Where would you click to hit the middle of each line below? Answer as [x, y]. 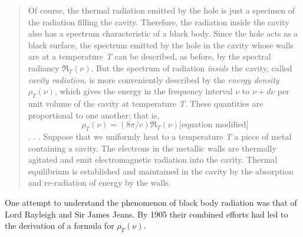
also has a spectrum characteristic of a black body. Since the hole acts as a [163, 33]
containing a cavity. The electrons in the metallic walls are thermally [152, 148]
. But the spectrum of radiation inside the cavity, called [192, 68]
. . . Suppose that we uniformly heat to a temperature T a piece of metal [160, 136]
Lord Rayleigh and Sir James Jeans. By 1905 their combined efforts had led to [146, 214]
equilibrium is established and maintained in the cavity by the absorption [161, 171]
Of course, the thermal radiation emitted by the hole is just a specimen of [162, 10]
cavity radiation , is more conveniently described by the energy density [154, 79]
